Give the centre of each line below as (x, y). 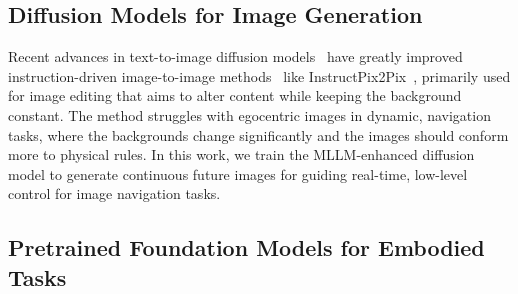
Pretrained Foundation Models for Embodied (246, 247)
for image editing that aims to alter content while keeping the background (235, 95)
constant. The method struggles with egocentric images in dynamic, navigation (249, 114)
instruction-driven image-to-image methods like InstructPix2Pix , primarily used (259, 75)
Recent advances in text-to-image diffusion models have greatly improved (235, 56)
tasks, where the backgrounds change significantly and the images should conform (258, 134)
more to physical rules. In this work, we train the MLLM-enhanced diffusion (241, 154)
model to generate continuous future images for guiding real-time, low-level (238, 173)
